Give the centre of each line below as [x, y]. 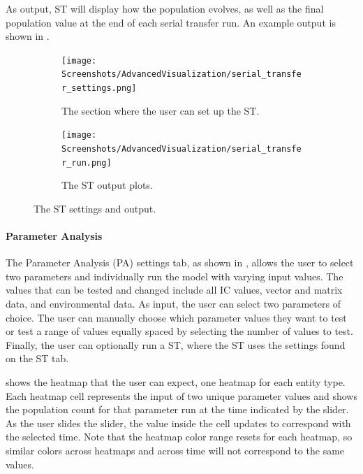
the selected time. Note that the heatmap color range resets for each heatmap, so [179, 437]
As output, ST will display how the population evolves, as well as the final [165, 8]
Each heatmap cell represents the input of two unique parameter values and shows [181, 395]
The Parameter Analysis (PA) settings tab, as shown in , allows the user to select [180, 263]
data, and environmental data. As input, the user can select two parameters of [173, 304]
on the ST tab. [37, 358]
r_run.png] [87, 163]
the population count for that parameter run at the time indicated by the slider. [177, 409]
